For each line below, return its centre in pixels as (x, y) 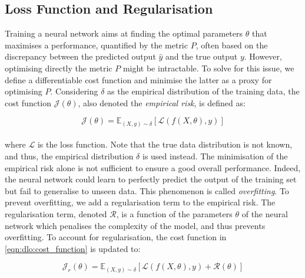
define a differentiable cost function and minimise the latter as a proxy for (138, 79)
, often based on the (232, 45)
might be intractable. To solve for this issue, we (208, 68)
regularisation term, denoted (56, 214)
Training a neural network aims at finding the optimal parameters (124, 33)
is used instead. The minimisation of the (215, 156)
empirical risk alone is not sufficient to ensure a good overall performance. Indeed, (153, 167)
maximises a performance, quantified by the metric (96, 45)
